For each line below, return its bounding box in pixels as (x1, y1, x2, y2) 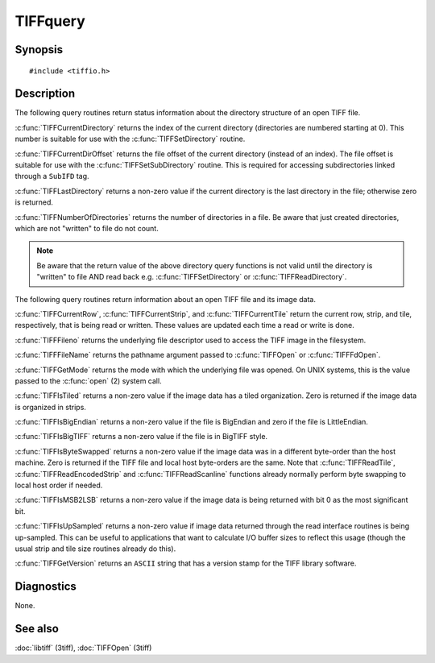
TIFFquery (14, 12, 86, 30)
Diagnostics (14, 580, 77, 594)
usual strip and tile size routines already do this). (14, 544, 176, 553)
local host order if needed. (14, 480, 103, 491)
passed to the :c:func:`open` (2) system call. (14, 375, 162, 386)
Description (14, 87, 76, 101)
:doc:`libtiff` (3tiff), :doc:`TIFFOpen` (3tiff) (14, 643, 152, 653)
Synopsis (14, 43, 64, 56)
